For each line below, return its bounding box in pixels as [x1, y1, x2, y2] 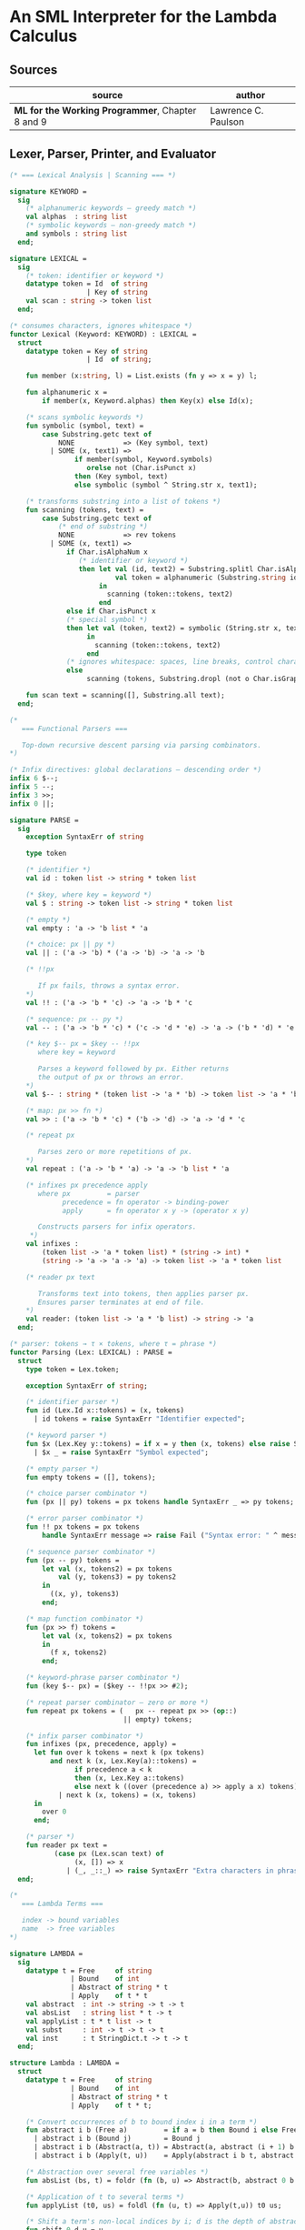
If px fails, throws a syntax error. [37, 981, 181, 990]
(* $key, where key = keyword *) [25, 889, 152, 899]
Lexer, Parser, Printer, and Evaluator [9, 146, 217, 162]
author [235, 89, 266, 101]
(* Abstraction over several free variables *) [25, 2167, 209, 2176]
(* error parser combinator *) [25, 1514, 144, 1523]
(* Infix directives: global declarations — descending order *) [9, 766, 261, 775]
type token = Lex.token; [25, 1364, 120, 1374]
